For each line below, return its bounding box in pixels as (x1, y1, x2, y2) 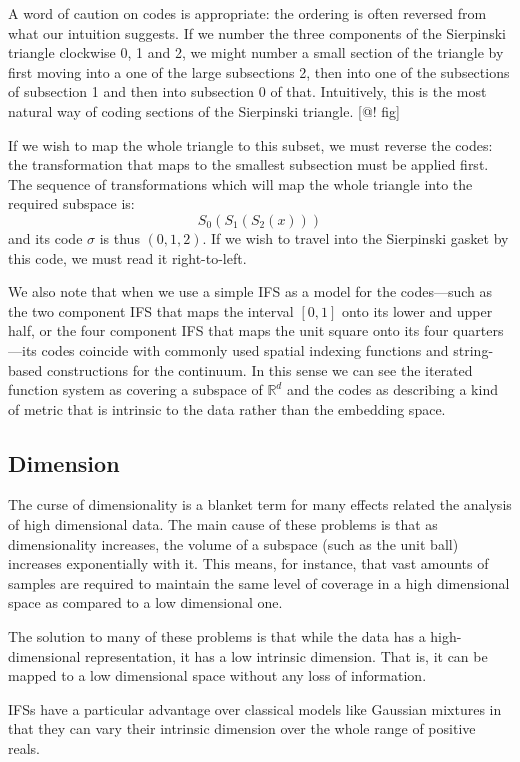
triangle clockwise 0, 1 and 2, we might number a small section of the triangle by (8, 42, 504, 63)
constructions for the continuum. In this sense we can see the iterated (46, 359, 473, 380)
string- (453, 339, 494, 360)
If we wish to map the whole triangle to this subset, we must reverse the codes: (8, 134, 493, 155)
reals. (8, 738, 41, 759)
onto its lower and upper (341, 300, 493, 321)
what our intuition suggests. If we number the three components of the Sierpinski (8, 22, 506, 43)
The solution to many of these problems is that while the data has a (8, 626, 426, 647)
